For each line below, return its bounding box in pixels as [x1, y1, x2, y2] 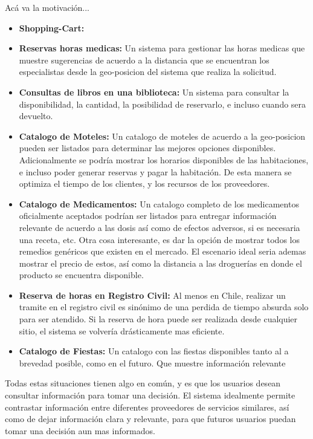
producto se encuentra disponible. [19, 268, 144, 281]
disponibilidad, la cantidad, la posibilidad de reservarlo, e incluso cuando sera [19, 97, 306, 110]
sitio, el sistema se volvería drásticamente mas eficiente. [19, 324, 225, 337]
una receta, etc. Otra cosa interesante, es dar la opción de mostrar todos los [19, 233, 300, 246]
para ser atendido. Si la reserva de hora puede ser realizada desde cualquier [19, 313, 298, 325]
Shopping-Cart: [19, 21, 85, 34]
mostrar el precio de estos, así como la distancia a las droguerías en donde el [19, 256, 302, 269]
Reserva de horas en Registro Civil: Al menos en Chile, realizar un [19, 288, 286, 301]
